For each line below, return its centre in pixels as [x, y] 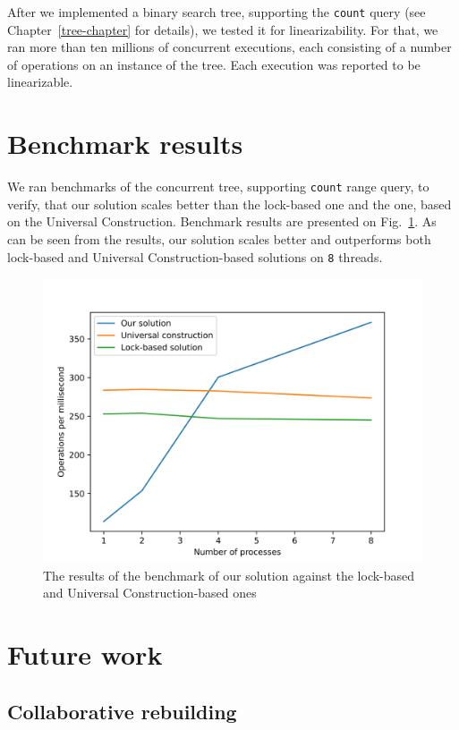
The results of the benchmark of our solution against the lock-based [229, 575]
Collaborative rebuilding [122, 711]
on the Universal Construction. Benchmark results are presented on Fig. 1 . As [222, 221]
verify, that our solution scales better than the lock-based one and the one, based [229, 204]
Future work [85, 654]
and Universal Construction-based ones [150, 593]
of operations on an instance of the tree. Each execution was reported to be [214, 64]
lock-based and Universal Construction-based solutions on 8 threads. [195, 256]
